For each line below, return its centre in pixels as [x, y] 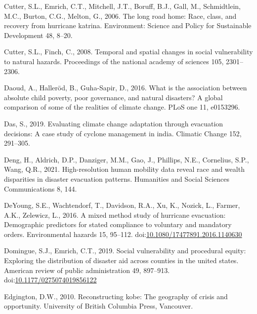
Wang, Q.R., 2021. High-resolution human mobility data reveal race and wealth [124, 169]
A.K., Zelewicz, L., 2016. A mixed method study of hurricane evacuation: [115, 215]
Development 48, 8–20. [38, 35]
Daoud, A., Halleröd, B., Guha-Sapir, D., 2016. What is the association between [126, 88]
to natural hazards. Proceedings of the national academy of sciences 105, [114, 61]
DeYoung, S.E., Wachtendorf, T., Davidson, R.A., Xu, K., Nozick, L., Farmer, [122, 205]
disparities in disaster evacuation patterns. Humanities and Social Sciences [117, 178]
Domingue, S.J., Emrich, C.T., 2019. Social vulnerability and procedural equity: [125, 251]
